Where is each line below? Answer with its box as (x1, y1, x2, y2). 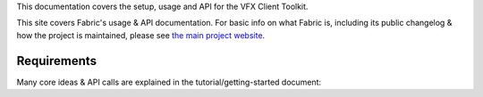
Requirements (16, 53, 97, 69)
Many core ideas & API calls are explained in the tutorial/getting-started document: (16, 77, 322, 87)
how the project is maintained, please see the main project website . (16, 29, 266, 40)
